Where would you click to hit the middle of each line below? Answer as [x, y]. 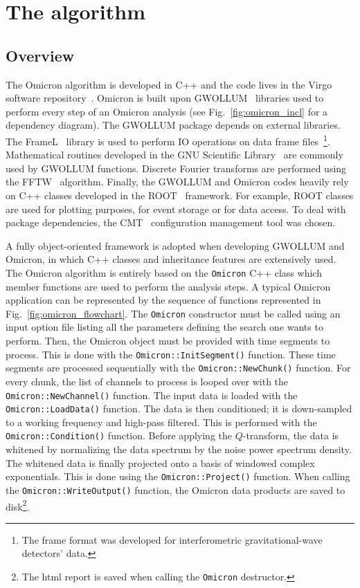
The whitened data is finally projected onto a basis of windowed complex [160, 462]
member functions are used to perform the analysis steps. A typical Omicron [168, 286]
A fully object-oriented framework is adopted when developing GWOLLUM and [175, 245]
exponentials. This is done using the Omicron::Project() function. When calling [178, 476]
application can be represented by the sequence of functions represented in [163, 300]
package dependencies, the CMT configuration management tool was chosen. [171, 222]
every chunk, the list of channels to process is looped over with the [147, 381]
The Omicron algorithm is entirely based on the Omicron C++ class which [164, 272]
